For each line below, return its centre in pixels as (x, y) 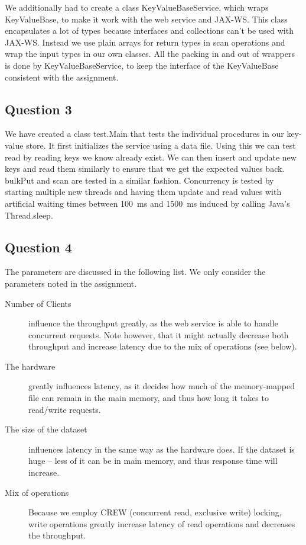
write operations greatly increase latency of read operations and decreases (162, 523)
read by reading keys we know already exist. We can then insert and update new (151, 157)
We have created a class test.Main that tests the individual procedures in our (144, 134)
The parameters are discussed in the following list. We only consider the (135, 272)
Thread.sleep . (29, 215)
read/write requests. (65, 409)
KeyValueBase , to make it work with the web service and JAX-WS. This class (146, 19)
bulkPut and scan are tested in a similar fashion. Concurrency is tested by (139, 180)
